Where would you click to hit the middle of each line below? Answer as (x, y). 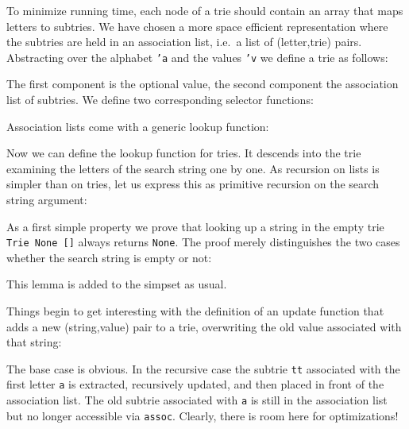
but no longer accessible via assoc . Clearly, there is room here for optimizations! (203, 415)
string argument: (47, 199)
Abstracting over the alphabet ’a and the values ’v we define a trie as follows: (197, 57)
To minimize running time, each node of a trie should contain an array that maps (205, 10)
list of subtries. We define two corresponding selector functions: (160, 100)
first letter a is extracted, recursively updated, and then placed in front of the (195, 384)
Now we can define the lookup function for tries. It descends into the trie (184, 153)
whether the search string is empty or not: (109, 257)
